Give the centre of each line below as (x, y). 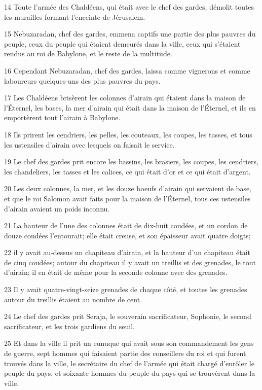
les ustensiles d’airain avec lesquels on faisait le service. (89, 144)
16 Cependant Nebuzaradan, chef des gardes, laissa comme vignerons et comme (127, 70)
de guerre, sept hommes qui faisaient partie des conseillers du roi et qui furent (125, 353)
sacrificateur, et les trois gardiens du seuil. (69, 326)
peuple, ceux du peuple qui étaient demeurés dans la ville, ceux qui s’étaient (122, 43)
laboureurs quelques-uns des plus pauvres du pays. (82, 80)
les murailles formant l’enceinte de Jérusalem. (75, 16)
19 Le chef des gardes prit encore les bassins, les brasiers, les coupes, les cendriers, (131, 162)
